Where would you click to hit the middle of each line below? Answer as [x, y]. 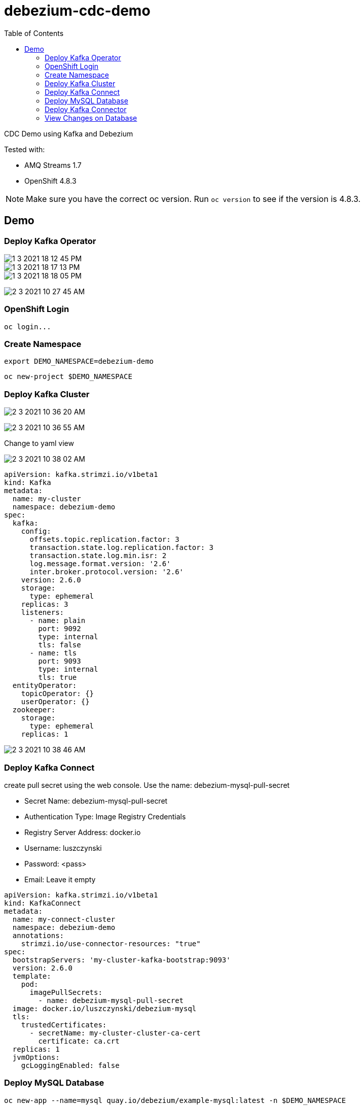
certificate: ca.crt [79, 1041]
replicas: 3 [45, 604]
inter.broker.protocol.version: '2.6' [107, 572]
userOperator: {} [55, 702]
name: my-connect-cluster [64, 919]
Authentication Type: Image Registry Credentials [105, 816]
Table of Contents [34, 33]
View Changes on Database [91, 118]
